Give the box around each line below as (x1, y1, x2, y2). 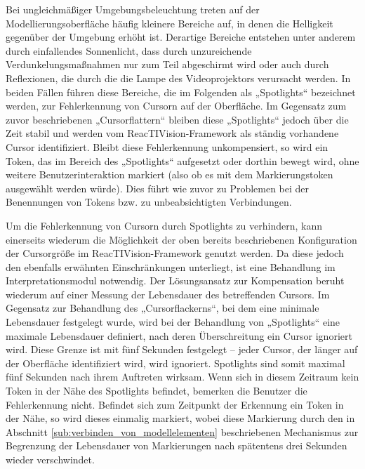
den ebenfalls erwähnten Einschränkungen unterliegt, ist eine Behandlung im (6, 259, 336, 274)
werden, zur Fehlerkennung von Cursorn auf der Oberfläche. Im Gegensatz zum (6, 98, 347, 113)
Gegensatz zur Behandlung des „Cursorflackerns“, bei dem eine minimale (6, 300, 319, 315)
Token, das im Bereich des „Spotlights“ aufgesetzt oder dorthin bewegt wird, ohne (6, 153, 359, 168)
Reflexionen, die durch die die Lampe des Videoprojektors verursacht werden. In (6, 70, 351, 85)
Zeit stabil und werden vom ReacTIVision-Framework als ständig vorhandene (6, 126, 339, 140)
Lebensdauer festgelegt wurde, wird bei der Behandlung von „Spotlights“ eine (6, 315, 340, 329)
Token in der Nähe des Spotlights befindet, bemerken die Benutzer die (6, 383, 307, 398)
